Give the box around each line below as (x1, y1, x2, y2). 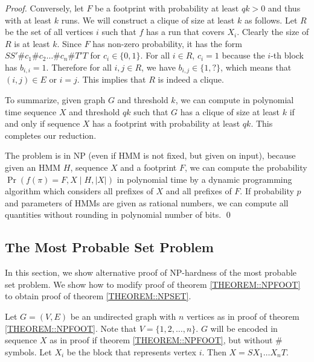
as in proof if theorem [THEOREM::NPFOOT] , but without (50, 334, 273, 346)
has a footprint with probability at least (92, 117, 240, 130)
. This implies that (77, 73, 146, 86)
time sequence (5, 105, 57, 118)
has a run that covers (146, 25, 225, 38)
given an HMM (5, 160, 61, 173)
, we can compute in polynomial (175, 94, 294, 106)
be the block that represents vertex (66, 345, 196, 358)
